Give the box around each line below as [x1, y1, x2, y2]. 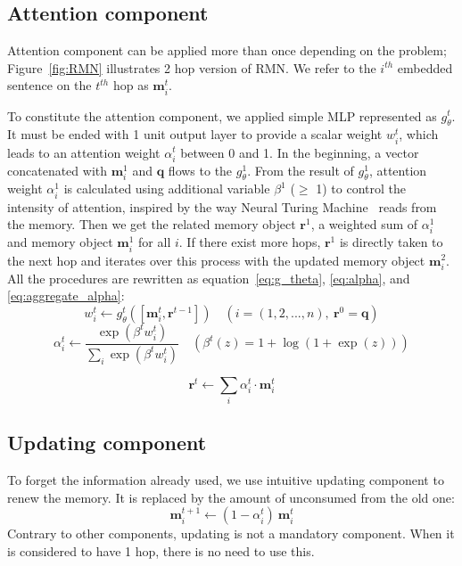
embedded [397, 58, 453, 77]
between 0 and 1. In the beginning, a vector [180, 143, 419, 161]
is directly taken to [339, 233, 443, 251]
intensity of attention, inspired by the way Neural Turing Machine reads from [7, 197, 437, 216]
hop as [112, 76, 149, 94]
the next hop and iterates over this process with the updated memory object [7, 250, 425, 269]
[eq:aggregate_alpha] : [7, 286, 125, 305]
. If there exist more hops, [178, 233, 321, 251]
